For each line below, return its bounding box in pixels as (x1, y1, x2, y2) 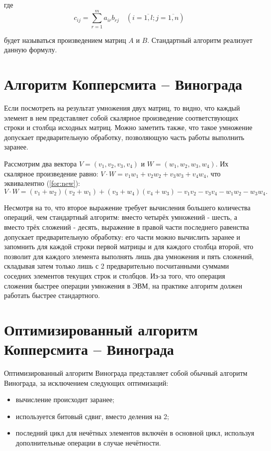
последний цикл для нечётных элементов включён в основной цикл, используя (15, 428, 255, 438)
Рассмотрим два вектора (4, 158, 77, 168)
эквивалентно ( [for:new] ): (4, 178, 80, 188)
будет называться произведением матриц (4, 34, 126, 45)
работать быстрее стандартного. (4, 290, 100, 301)
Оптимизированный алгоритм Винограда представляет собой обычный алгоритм (4, 368, 248, 378)
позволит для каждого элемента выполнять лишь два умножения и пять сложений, (4, 251, 254, 261)
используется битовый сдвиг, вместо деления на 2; (15, 411, 169, 421)
